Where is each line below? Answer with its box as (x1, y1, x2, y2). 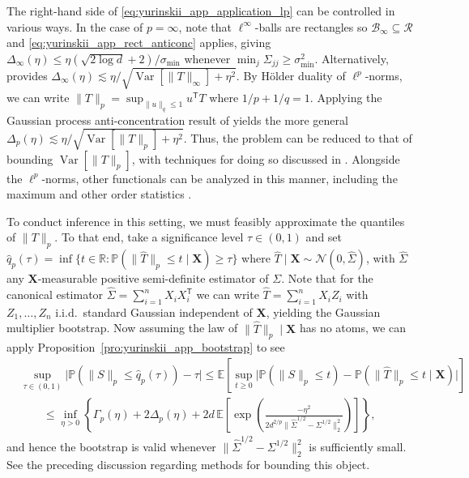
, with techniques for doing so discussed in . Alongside (131, 150, 400, 167)
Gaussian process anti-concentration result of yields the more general (6, 111, 348, 128)
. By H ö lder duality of (236, 67, 346, 84)
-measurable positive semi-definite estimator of (37, 270, 269, 287)
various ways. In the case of (6, 18, 143, 35)
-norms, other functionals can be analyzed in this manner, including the (41, 169, 398, 186)
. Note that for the (281, 270, 373, 287)
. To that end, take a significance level (54, 228, 244, 245)
